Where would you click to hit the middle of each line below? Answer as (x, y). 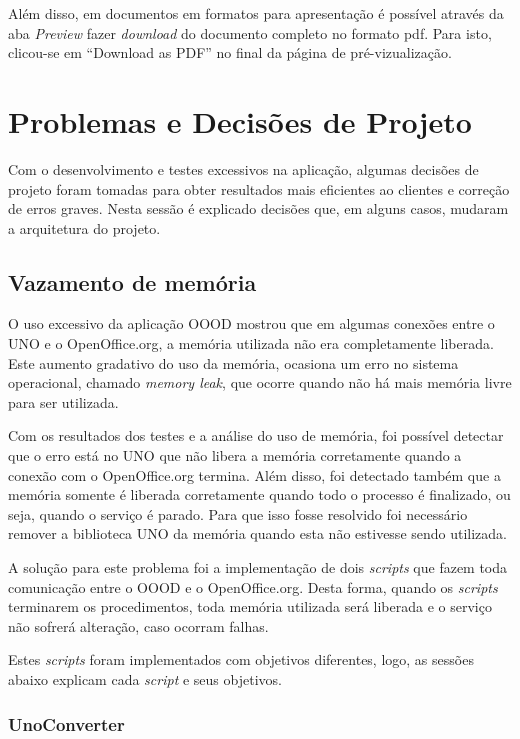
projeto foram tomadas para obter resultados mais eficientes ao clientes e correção (259, 188)
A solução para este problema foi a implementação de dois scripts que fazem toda (258, 567)
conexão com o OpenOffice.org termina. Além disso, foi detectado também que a (254, 474)
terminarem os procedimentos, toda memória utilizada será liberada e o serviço (250, 606)
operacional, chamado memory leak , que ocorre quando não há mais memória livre (260, 382)
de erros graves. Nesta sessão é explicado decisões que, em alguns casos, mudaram (258, 208)
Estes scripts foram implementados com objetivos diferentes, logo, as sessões (241, 659)
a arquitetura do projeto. (84, 227)
